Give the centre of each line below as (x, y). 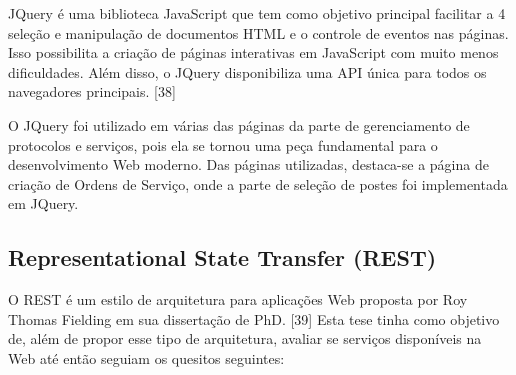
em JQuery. (43, 203)
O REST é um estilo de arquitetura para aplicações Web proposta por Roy (238, 299)
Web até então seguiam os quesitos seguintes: (146, 357)
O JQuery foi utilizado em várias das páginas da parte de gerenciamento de (239, 124)
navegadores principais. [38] (92, 91)
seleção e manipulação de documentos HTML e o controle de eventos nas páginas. (258, 32)
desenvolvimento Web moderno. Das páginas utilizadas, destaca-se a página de (248, 164)
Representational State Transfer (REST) (222, 257)
